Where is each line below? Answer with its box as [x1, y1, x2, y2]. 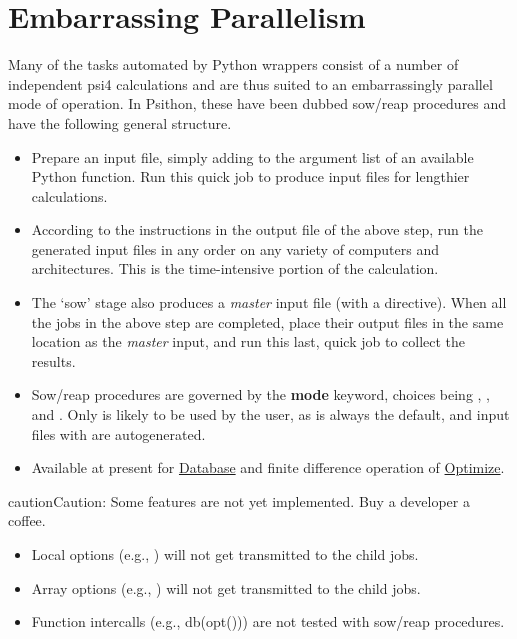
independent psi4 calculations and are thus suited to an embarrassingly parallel [8, 73, 493, 94]
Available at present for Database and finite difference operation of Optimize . [31, 457, 505, 478]
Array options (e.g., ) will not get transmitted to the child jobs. [31, 577, 421, 598]
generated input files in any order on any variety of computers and [31, 238, 439, 259]
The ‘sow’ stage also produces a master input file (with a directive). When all [31, 292, 507, 313]
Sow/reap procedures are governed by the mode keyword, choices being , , [31, 384, 491, 405]
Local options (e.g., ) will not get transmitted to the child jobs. [31, 544, 419, 564]
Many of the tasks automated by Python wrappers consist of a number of [8, 54, 459, 75]
